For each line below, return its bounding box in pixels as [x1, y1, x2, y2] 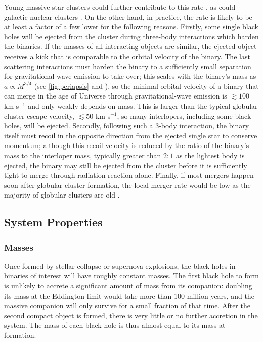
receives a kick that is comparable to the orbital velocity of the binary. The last [4, 51, 250, 61]
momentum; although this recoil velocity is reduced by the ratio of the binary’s [4, 140, 249, 151]
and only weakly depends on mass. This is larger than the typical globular [28, 100, 258, 111]
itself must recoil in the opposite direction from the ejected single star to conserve [4, 130, 257, 140]
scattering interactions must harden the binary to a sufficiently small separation [4, 61, 251, 71]
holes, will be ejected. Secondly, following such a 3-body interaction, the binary [4, 120, 249, 131]
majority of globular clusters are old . [4, 189, 120, 200]
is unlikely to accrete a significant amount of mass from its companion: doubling [4, 280, 252, 291]
